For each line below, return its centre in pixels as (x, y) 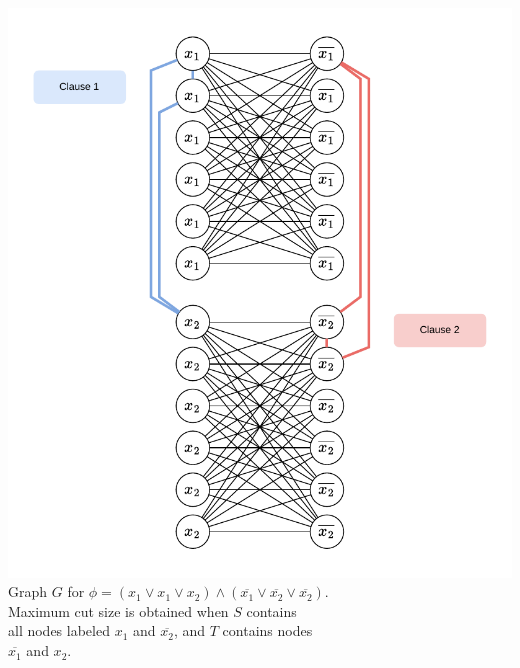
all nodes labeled (59, 630)
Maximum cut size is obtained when (118, 610)
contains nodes (267, 630)
